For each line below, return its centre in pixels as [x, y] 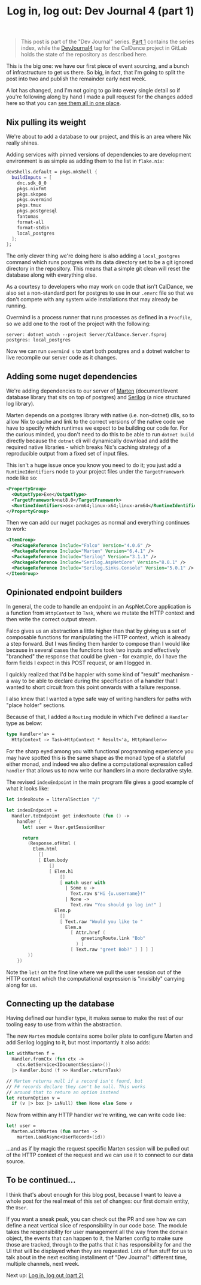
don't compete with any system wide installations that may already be [92, 299]
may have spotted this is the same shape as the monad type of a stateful [96, 758]
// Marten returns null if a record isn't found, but [75, 1081]
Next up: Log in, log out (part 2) [45, 1275]
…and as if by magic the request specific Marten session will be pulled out [98, 1148]
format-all [31, 222]
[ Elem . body [53, 860]
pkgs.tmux [29, 205]
